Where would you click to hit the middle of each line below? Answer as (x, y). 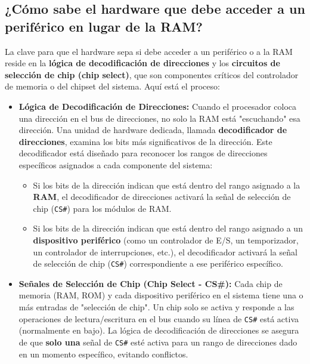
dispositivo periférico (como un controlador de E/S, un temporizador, (166, 240)
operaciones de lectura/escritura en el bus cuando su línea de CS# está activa (159, 318)
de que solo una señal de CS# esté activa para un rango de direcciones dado (158, 342)
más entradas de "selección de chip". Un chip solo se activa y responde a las (156, 307)
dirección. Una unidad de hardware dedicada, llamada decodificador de (153, 130)
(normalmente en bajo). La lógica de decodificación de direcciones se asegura (159, 330)
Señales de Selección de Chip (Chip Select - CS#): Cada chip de (151, 283)
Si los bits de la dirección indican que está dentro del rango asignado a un (168, 228)
